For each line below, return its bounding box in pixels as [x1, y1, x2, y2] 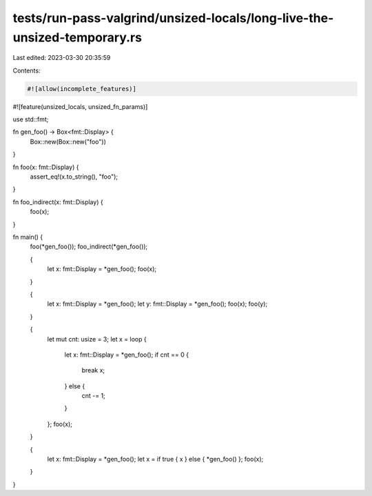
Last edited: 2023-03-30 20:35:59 [12, 54, 111, 62]
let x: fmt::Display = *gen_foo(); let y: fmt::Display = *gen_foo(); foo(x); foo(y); [47, 300, 268, 308]
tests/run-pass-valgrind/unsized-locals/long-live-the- [12, 10, 334, 26]
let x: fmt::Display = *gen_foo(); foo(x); [47, 265, 157, 273]
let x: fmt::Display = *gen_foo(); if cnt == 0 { [64, 350, 189, 359]
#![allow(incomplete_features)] [27, 85, 137, 92]
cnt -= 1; [81, 392, 106, 400]
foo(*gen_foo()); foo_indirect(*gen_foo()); [30, 242, 148, 251]
